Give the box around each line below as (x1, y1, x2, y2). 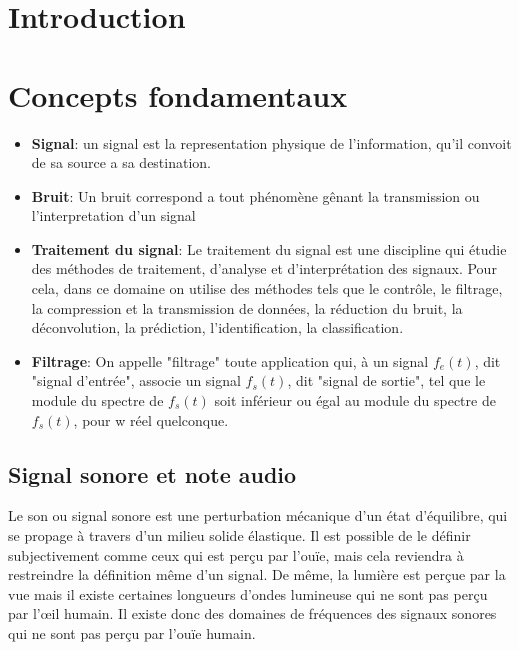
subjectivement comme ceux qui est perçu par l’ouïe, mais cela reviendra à (8, 544, 464, 565)
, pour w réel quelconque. (73, 409, 229, 430)
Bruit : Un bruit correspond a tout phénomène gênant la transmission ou (31, 185, 480, 206)
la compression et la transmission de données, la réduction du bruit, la (31, 297, 463, 318)
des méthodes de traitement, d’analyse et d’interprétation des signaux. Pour (31, 258, 497, 279)
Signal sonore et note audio (8, 458, 297, 489)
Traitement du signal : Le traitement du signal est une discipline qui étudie (31, 238, 507, 259)
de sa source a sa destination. (31, 152, 212, 173)
